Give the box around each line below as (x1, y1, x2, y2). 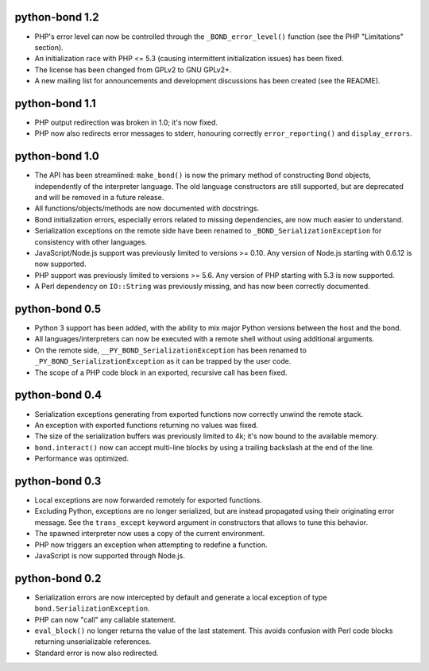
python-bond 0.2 (14, 572, 102, 585)
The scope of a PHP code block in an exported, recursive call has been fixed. (34, 368, 288, 377)
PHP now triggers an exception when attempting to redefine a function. (34, 540, 268, 550)
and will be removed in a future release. (34, 193, 164, 202)
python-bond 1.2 (14, 10, 99, 24)
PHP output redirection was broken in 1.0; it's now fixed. (34, 118, 218, 127)
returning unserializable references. (34, 637, 152, 646)
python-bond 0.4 (14, 388, 102, 402)
